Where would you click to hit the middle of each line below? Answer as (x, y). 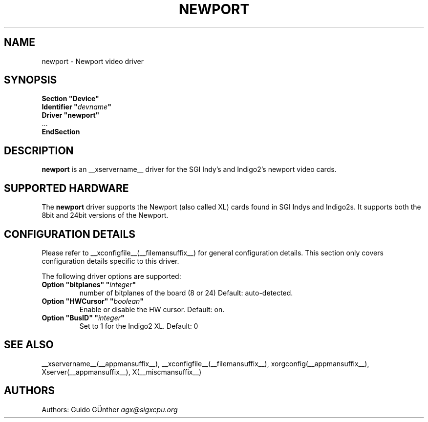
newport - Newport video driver (93, 61)
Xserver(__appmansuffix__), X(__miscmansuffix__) (122, 372)
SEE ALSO (29, 345)
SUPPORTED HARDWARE (66, 188)
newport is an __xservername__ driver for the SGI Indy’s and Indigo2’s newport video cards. (189, 169)
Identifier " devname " (76, 107)
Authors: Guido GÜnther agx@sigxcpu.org (110, 409)
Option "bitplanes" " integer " (89, 284)
